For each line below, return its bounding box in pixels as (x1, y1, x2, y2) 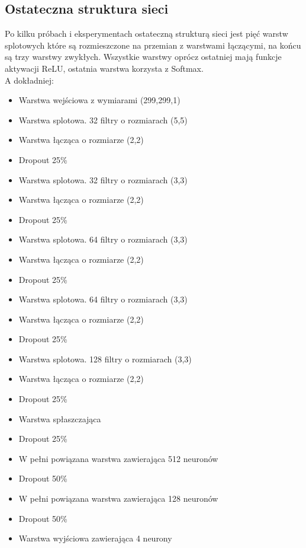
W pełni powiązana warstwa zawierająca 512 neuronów (18, 452, 218, 464)
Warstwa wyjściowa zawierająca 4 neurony (18, 532, 172, 544)
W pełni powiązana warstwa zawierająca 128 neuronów (18, 492, 218, 505)
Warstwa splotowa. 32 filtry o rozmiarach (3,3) (18, 173, 188, 186)
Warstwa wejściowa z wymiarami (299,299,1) (18, 94, 181, 106)
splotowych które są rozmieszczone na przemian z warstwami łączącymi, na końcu (5, 39, 301, 51)
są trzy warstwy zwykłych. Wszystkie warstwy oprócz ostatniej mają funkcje (5, 50, 282, 63)
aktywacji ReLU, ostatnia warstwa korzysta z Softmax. (5, 62, 204, 74)
